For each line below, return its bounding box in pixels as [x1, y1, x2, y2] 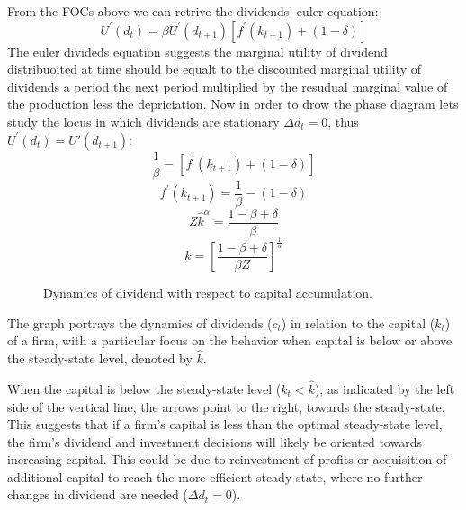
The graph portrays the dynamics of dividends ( [7, 313, 273, 332]
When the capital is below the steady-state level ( [7, 379, 282, 398]
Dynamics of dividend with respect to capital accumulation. [43, 283, 372, 302]
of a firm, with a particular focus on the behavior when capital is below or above [7, 331, 453, 350]
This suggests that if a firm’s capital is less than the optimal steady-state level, [7, 415, 443, 434]
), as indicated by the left [314, 379, 455, 398]
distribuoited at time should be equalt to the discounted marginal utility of [7, 59, 422, 78]
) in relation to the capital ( [281, 313, 435, 332]
